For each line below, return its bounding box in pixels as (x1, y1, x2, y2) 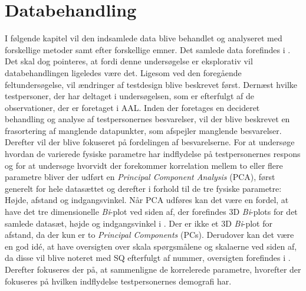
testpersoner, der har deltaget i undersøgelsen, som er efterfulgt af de (5, 90, 254, 102)
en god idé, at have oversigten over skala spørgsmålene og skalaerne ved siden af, (5, 240, 297, 252)
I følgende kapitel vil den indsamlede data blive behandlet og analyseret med (5, 32, 282, 44)
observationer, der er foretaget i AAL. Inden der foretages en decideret (5, 101, 260, 113)
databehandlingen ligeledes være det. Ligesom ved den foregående (5, 66, 242, 79)
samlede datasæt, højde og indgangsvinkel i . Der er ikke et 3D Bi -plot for (5, 217, 272, 229)
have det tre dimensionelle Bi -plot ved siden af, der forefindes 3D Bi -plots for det (5, 205, 298, 218)
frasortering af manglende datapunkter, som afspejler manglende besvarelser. (5, 124, 282, 136)
